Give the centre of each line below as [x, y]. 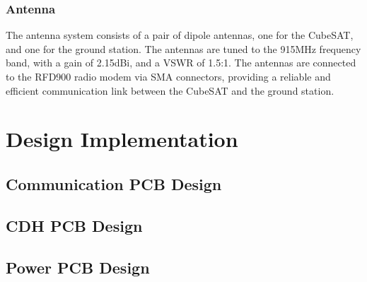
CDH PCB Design [74, 225]
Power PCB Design [78, 267]
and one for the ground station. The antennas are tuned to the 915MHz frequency [183, 48]
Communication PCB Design [114, 183]
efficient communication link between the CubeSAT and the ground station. [170, 90]
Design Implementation [122, 139]
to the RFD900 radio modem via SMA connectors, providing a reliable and [168, 76]
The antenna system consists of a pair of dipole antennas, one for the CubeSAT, [180, 35]
